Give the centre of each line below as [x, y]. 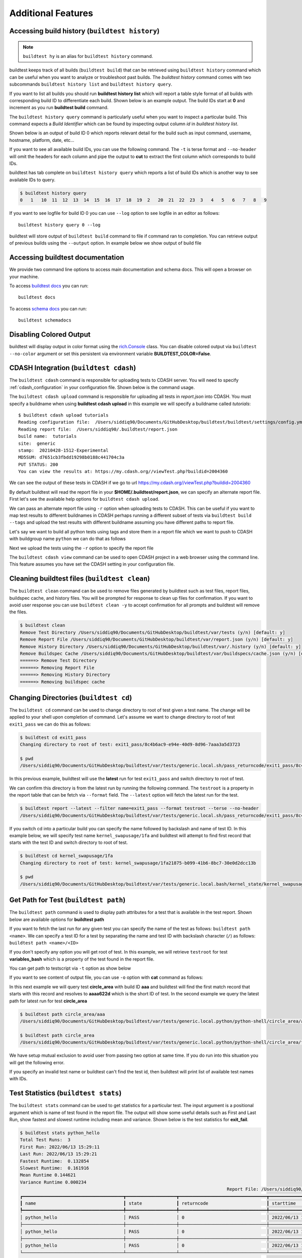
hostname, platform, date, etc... [42, 140]
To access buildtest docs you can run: [49, 286]
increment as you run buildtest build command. [59, 108]
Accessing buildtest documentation [67, 257]
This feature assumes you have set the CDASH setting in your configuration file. [92, 564]
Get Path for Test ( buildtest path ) [67, 900]
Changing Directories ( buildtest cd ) [71, 698]
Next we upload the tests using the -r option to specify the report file [81, 548]
